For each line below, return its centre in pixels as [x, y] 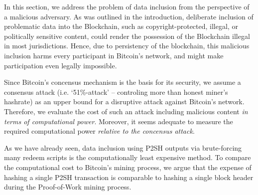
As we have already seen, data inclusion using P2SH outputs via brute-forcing [123, 147]
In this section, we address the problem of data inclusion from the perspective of [127, 6]
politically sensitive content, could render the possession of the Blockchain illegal [127, 36]
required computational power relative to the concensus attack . [99, 131]
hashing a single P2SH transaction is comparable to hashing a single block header [129, 177]
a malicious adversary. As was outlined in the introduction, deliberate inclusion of [129, 16]
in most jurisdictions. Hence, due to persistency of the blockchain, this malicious [127, 46]
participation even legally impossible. [61, 65]
